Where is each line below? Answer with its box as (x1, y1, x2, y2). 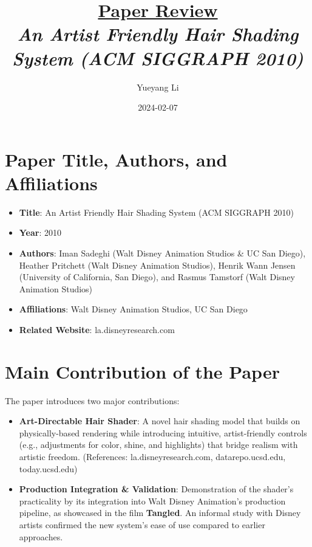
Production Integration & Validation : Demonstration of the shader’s (19, 483, 294, 495)
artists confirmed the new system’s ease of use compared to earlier (19, 518, 265, 531)
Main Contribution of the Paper (5, 359, 280, 384)
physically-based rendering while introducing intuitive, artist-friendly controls (19, 426, 307, 439)
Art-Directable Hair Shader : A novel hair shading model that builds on (19, 415, 300, 427)
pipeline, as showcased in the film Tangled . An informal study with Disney (19, 506, 301, 519)
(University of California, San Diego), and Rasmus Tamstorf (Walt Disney (19, 270, 295, 283)
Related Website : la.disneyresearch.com (19, 323, 175, 335)
